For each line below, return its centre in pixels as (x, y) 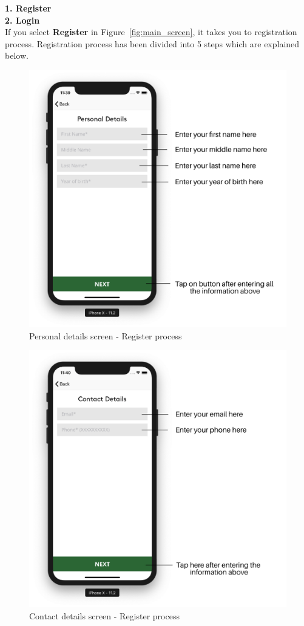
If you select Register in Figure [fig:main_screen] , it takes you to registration (151, 32)
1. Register (28, 8)
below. (17, 55)
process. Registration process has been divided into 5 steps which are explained (152, 43)
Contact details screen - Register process (104, 615)
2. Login (22, 20)
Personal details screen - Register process (106, 335)
